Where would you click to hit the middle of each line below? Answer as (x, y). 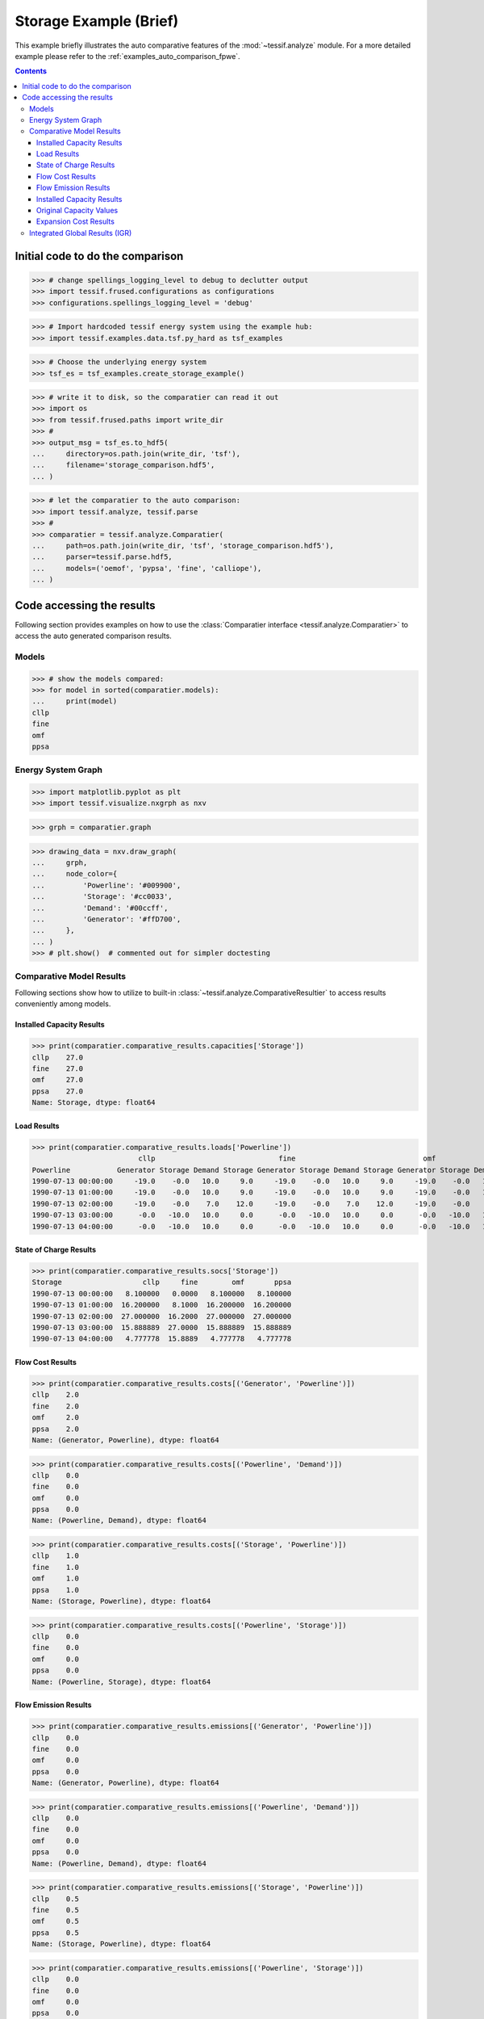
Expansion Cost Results (75, 221)
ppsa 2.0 (56, 1429)
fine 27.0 (58, 1069)
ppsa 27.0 (58, 1091)
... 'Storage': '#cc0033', (102, 897)
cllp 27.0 (58, 1057)
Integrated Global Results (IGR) (81, 233)
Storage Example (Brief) (97, 21)
